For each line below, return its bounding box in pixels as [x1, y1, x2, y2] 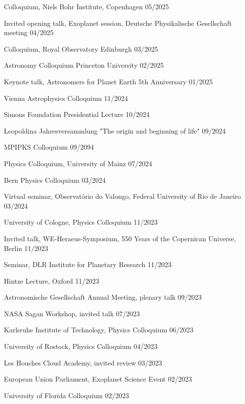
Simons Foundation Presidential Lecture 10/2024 [4, 109, 150, 119]
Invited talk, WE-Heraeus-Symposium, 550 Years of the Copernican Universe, [4, 233, 236, 243]
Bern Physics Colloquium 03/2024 [4, 174, 106, 185]
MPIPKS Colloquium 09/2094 [4, 142, 94, 152]
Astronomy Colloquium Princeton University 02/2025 [4, 60, 164, 70]
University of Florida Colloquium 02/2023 [4, 390, 129, 400]
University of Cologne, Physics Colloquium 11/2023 [4, 217, 158, 227]
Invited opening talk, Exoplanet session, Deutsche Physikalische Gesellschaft [4, 18, 232, 28]
